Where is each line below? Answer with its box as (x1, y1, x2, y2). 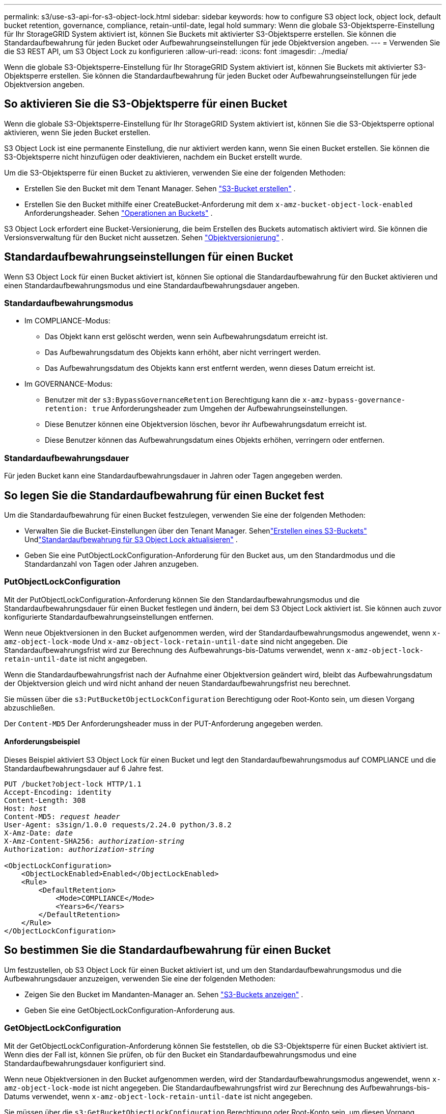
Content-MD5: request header (4, 813, 120, 821)
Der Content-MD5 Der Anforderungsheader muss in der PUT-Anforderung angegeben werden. (4, 719, 323, 728)
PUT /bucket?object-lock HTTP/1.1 (4, 780, 142, 788)
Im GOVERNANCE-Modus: (24, 379, 113, 389)
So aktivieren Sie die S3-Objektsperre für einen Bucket (4, 97, 288, 111)
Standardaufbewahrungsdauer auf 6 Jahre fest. (4, 764, 164, 773)
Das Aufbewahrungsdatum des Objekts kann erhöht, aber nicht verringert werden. (45, 348, 321, 357)
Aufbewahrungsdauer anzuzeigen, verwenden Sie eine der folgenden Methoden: (4, 974, 275, 983)
